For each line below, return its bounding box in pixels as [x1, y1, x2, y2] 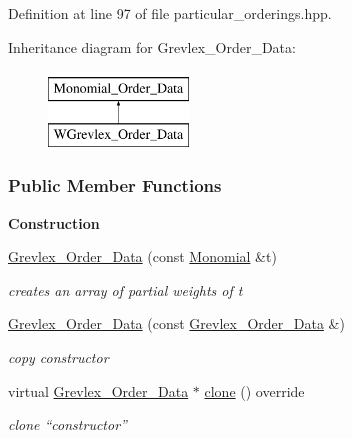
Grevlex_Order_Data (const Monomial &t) [8, 246, 277, 267]
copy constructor [8, 346, 109, 367]
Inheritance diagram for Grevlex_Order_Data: [8, 36, 296, 57]
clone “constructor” [8, 414, 127, 435]
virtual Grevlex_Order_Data [8, 380, 189, 401]
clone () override [204, 380, 305, 401]
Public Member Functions [8, 173, 222, 198]
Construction [8, 212, 100, 233]
